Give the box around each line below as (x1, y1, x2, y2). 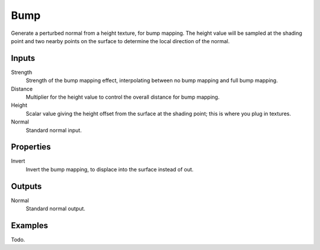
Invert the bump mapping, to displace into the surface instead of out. (25, 165, 194, 173)
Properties (11, 142, 51, 152)
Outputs (11, 181, 42, 191)
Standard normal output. (25, 205, 86, 212)
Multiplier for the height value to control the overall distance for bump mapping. (25, 93, 220, 100)
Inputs (11, 53, 36, 63)
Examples (11, 220, 49, 230)
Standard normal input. (25, 126, 82, 134)
